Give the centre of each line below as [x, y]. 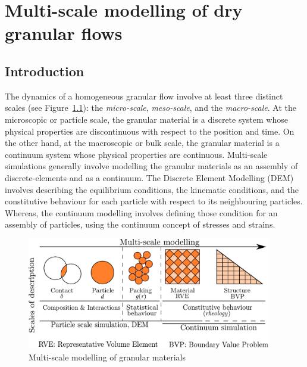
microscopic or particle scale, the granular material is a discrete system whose [146, 119]
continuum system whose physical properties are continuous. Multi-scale [136, 154]
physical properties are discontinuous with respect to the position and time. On [150, 131]
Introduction [45, 71]
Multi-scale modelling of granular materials [107, 357]
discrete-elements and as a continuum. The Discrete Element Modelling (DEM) [149, 177]
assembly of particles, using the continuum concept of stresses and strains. [140, 224]
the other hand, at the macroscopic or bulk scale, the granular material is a [142, 143]
